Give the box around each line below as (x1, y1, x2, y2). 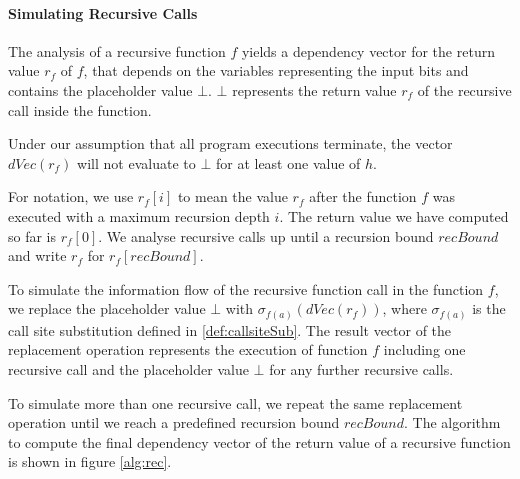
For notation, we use (8, 186, 134, 207)
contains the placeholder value (8, 79, 193, 100)
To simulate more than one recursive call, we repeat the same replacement (8, 392, 463, 413)
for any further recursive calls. (269, 359, 454, 380)
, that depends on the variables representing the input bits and (83, 60, 469, 81)
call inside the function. (8, 99, 152, 120)
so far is (8, 225, 57, 246)
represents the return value (232, 79, 397, 100)
